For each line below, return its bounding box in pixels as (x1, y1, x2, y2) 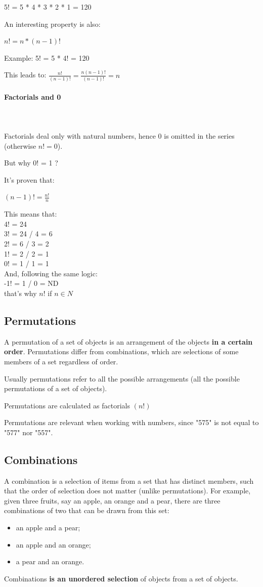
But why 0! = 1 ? (4, 157, 58, 168)
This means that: (4, 208, 57, 219)
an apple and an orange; (16, 539, 91, 550)
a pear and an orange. (16, 556, 84, 567)
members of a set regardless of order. (4, 356, 118, 366)
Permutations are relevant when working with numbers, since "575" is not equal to (4, 417, 259, 428)
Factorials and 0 (4, 91, 61, 102)
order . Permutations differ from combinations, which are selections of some (4, 346, 239, 357)
